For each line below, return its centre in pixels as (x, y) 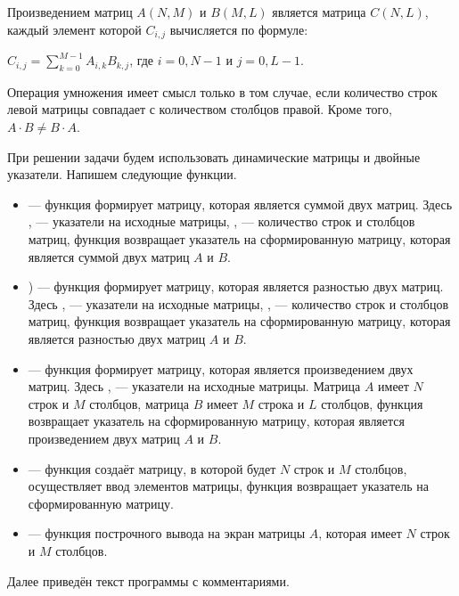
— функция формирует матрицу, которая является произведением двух (221, 368)
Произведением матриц (70, 12)
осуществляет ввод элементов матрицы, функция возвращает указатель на (228, 486)
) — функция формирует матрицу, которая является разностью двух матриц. (236, 286)
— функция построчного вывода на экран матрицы (167, 533)
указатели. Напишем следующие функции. (122, 174)
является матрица (319, 12)
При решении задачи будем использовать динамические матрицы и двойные (214, 156)
